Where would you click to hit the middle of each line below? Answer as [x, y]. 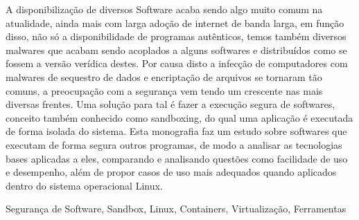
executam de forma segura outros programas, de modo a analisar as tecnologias [174, 144]
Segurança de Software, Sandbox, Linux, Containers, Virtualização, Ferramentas [176, 209]
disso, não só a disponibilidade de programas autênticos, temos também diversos [176, 36]
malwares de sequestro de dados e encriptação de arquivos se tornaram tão [164, 76]
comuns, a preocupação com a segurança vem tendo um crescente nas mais [164, 90]
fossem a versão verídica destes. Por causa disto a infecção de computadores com [177, 63]
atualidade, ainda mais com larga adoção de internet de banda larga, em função [175, 22]
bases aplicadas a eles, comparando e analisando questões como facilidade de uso [177, 158]
